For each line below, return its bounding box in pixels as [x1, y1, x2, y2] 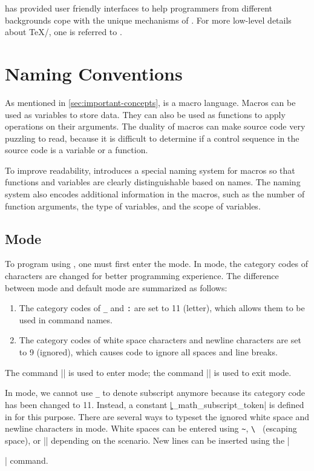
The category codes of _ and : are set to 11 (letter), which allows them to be [19, 301, 305, 314]
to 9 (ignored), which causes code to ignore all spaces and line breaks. [19, 346, 278, 358]
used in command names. [19, 313, 113, 326]
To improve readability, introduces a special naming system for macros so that [5, 163, 295, 176]
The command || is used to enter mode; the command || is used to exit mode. [5, 366, 292, 378]
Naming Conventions [5, 61, 183, 85]
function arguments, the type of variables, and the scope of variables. [5, 199, 261, 212]
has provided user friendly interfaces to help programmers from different [5, 2, 273, 14]
